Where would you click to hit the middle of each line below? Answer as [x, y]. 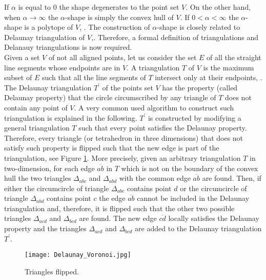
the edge [112, 198]
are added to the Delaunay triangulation [198, 228]
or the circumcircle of [213, 188]
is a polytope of [49, 27]
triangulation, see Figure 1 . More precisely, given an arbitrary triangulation [122, 157]
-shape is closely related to [199, 27]
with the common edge [155, 178]
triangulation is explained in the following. [71, 117]
